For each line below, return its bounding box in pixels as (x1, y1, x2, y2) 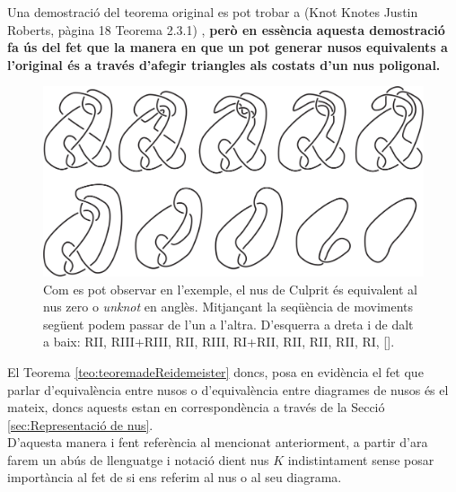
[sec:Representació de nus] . (7, 415, 153, 434)
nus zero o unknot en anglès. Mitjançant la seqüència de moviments (43, 297, 414, 316)
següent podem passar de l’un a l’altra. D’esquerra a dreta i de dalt (43, 314, 414, 333)
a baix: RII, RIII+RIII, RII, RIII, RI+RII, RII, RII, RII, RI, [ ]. (43, 332, 395, 351)
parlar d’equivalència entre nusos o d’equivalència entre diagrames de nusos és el (7, 380, 449, 399)
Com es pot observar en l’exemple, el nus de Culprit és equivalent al (43, 279, 417, 298)
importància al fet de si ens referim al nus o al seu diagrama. (7, 468, 342, 487)
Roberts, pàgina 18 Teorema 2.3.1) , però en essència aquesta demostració (7, 20, 445, 39)
